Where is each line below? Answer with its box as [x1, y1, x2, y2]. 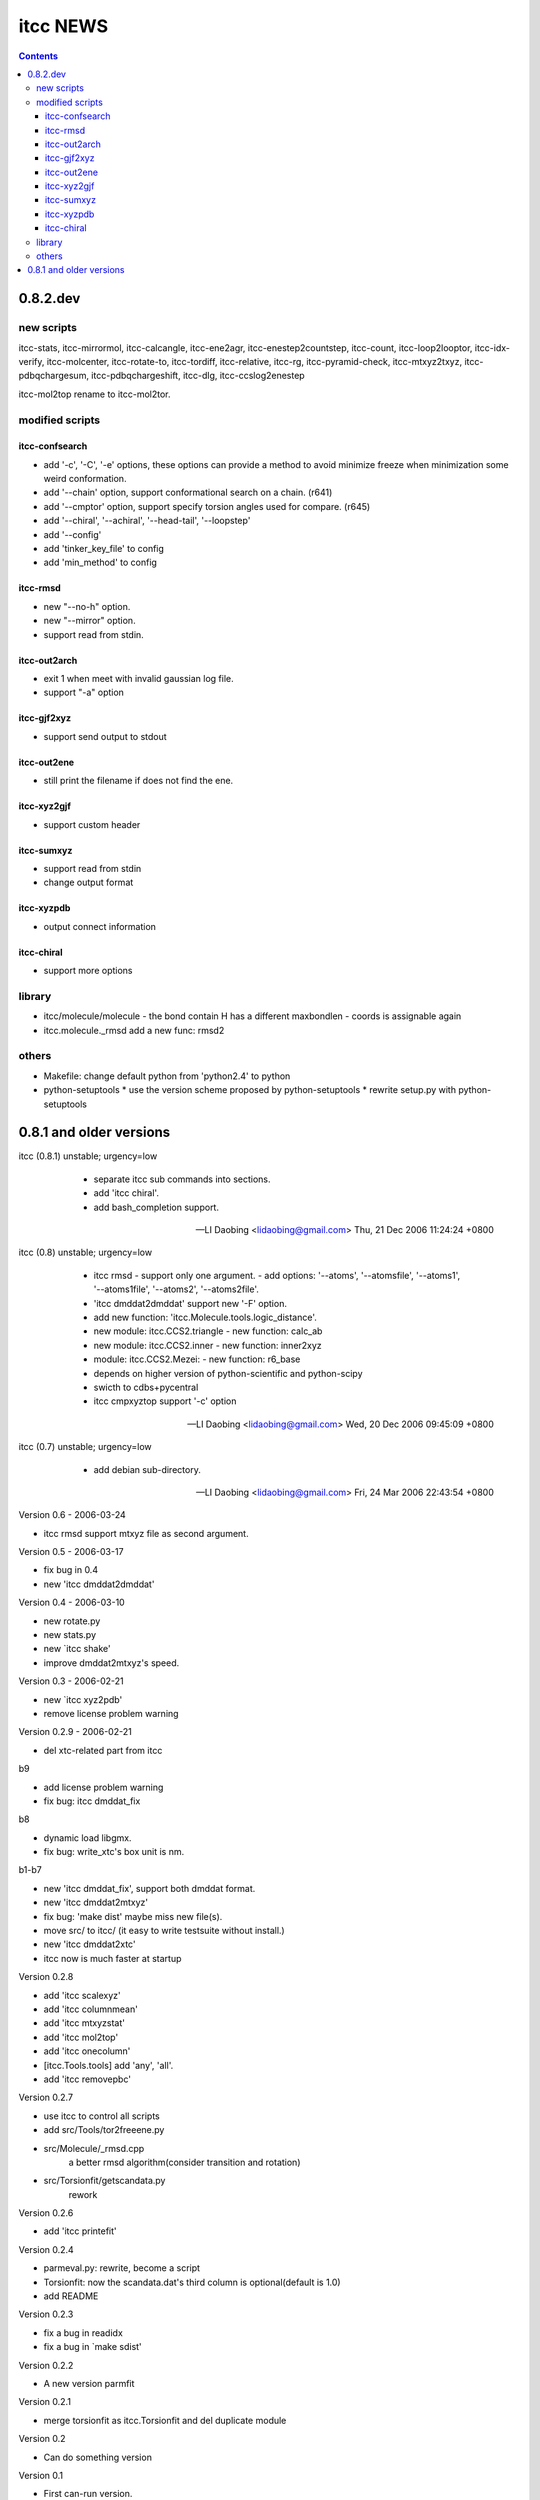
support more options [43, 965, 134, 977]
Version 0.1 [18, 2469, 64, 2481]
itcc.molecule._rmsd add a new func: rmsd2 [43, 1024, 225, 1036]
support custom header [43, 818, 141, 830]
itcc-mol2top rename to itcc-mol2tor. [18, 388, 171, 400]
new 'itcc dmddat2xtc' [43, 1938, 136, 1950]
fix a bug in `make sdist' [43, 2341, 142, 2353]
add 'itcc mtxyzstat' [43, 2017, 125, 2029]
